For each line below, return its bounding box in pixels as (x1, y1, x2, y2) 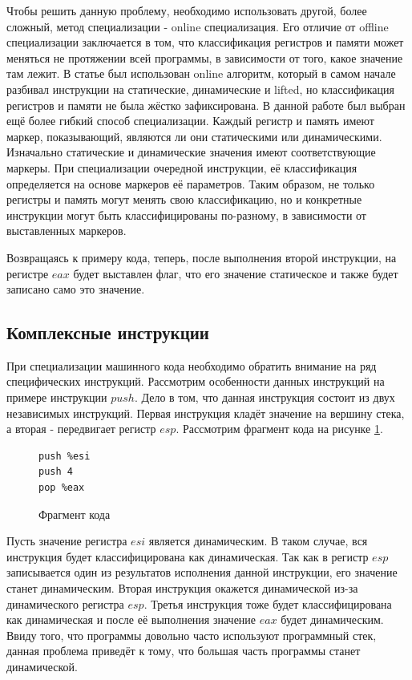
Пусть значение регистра (6, 532, 127, 549)
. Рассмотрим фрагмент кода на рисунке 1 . (176, 420, 383, 437)
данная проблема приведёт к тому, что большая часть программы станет (6, 642, 361, 659)
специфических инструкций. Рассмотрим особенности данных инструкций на (6, 373, 385, 390)
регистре (6, 265, 49, 281)
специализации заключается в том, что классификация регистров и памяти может (6, 34, 404, 51)
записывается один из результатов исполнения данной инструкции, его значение (6, 564, 398, 581)
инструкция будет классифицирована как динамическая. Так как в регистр (6, 548, 369, 565)
